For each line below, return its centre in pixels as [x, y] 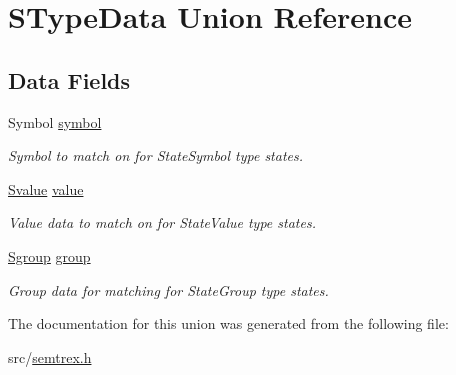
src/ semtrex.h [50, 356]
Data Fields [69, 79]
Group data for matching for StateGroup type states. [168, 289]
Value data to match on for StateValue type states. [162, 222]
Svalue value [46, 188]
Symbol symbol [55, 121]
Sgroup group [49, 255]
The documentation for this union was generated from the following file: [228, 323]
